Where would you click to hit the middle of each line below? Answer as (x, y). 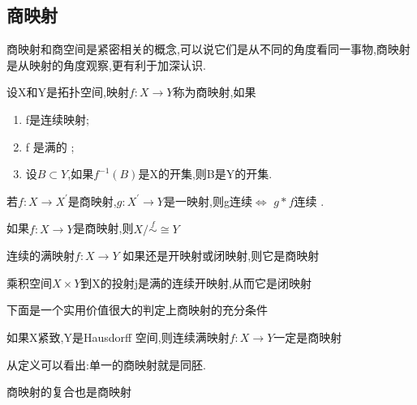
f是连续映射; (57, 119)
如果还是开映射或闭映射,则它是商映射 (221, 256)
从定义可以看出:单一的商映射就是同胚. (106, 364)
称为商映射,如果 (215, 92)
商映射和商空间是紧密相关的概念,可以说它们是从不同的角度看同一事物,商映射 (208, 49)
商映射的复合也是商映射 (69, 392)
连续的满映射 (41, 256)
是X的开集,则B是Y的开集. (205, 174)
